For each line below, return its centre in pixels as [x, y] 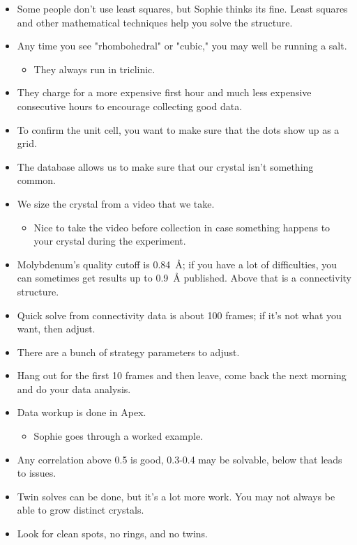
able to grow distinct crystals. [81, 510]
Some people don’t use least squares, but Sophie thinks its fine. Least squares [182, 8]
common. [37, 180]
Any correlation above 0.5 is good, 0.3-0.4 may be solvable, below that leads [180, 459]
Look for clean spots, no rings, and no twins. [113, 534]
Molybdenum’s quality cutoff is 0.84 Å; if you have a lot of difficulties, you [177, 264]
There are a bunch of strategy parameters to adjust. [128, 352]
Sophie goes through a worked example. [119, 436]
